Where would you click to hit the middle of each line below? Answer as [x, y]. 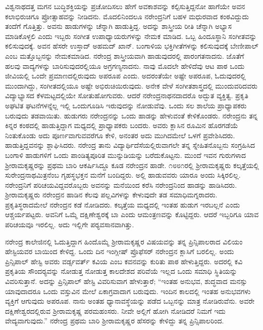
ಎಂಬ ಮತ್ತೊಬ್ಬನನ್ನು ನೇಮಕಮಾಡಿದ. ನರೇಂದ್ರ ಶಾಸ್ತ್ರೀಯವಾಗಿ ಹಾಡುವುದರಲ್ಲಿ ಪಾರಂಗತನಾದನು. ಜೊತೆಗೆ [125, 55]
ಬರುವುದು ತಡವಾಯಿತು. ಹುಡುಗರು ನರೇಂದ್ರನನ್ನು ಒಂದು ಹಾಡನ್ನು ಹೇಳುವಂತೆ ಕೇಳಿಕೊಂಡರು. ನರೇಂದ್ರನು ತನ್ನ [131, 115]
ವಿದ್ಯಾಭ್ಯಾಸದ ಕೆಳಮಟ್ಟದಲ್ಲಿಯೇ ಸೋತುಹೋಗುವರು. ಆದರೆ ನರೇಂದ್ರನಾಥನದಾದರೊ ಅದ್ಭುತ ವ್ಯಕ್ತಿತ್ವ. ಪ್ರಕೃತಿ [127, 95]
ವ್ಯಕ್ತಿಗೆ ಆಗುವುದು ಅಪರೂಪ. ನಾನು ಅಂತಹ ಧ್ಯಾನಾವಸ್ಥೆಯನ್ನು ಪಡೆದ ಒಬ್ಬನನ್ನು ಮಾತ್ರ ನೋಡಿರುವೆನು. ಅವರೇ [130, 301]
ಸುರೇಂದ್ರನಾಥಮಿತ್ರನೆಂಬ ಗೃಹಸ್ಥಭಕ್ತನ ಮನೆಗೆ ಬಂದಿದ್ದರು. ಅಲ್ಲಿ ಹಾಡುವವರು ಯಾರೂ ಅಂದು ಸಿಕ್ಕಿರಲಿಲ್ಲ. [123, 175]
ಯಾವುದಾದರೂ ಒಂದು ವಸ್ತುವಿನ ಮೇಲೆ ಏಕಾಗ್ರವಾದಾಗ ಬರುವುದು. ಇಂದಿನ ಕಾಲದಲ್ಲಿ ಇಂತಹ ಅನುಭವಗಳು [128, 291]
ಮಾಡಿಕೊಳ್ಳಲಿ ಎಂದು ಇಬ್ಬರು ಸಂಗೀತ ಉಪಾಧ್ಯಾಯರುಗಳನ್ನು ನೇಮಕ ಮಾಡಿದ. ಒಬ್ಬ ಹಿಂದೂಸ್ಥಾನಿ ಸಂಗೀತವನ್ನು [131, 36]
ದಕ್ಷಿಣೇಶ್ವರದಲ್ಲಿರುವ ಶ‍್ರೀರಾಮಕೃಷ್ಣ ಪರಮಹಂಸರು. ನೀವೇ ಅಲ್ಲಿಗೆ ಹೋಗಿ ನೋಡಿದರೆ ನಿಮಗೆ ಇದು [115, 311]
